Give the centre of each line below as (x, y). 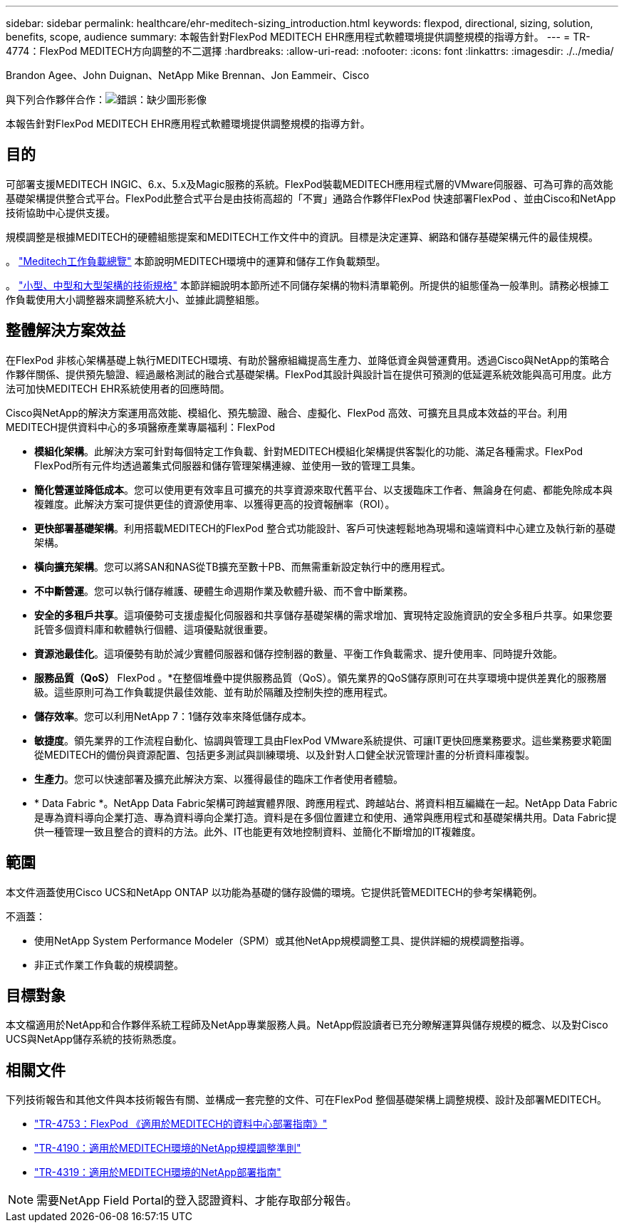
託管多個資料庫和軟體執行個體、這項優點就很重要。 (154, 629)
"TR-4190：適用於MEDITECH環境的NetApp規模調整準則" (168, 1148)
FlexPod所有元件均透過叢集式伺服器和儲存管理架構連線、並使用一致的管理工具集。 (228, 465)
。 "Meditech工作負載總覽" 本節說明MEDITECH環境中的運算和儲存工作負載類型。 (196, 261)
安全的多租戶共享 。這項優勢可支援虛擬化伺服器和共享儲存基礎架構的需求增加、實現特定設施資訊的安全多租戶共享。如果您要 (323, 615)
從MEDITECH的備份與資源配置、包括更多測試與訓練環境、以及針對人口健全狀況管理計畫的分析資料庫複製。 (285, 754)
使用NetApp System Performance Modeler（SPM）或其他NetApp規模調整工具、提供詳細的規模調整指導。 (282, 940)
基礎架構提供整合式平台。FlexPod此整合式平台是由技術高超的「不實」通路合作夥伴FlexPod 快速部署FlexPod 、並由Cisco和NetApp (311, 198)
